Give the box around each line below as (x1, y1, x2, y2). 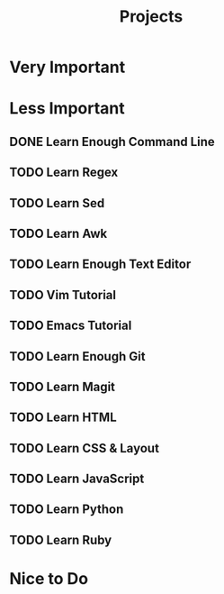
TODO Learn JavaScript (9, 471, 145, 487)
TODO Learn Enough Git (9, 349, 146, 364)
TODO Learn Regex (9, 165, 119, 180)
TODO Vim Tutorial (9, 287, 117, 303)
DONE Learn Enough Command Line (9, 133, 216, 150)
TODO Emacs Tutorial (9, 318, 132, 334)
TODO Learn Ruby (9, 532, 112, 547)
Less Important (9, 98, 126, 119)
